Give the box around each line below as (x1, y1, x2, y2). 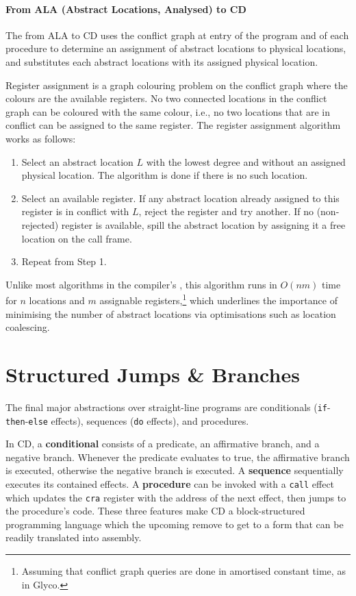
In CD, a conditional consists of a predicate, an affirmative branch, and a (5, 436, 320, 451)
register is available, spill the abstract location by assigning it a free (61, 217, 346, 232)
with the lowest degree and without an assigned (146, 154, 346, 169)
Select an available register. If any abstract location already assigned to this (21, 190, 340, 205)
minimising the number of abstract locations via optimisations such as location (5, 306, 336, 321)
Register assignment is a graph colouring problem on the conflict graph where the (5, 77, 348, 92)
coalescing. (5, 320, 50, 334)
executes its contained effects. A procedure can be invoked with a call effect (5, 476, 335, 491)
